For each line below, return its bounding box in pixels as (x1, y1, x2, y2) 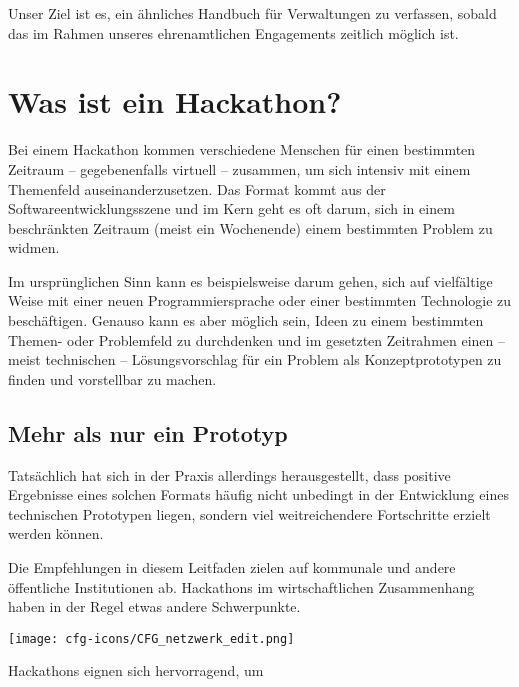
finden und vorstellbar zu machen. (8, 368, 217, 389)
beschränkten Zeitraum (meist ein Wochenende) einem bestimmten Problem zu (8, 217, 493, 238)
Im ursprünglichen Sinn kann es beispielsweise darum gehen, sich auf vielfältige (8, 270, 493, 291)
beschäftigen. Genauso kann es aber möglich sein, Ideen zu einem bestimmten (8, 310, 484, 331)
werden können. (8, 523, 104, 544)
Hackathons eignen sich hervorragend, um (8, 660, 264, 681)
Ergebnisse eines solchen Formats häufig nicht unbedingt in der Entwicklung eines (8, 484, 509, 505)
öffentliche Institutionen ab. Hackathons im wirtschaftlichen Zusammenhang (8, 576, 475, 597)
